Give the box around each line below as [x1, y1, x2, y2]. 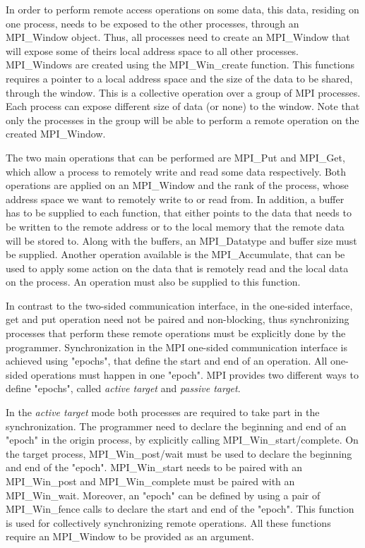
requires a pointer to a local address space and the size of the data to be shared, [6, 71, 353, 85]
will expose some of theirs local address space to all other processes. [6, 43, 299, 58]
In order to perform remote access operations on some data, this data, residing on [6, 2, 359, 16]
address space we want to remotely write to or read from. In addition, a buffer [6, 191, 345, 206]
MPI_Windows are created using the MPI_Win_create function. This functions [6, 57, 354, 72]
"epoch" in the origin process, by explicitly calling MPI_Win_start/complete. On [6, 432, 359, 447]
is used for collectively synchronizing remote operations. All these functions [6, 515, 331, 530]
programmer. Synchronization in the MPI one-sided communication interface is [6, 339, 347, 354]
